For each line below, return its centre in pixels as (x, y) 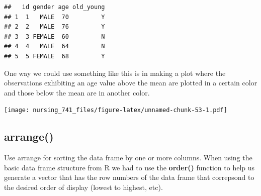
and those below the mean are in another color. (77, 92)
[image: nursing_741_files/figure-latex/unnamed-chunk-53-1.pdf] (116, 110)
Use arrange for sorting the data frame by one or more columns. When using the (128, 158)
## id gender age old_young (55, 7)
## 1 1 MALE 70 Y (55, 17)
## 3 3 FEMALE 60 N (55, 36)
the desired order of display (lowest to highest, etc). (83, 187)
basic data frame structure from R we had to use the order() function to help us (129, 167)
